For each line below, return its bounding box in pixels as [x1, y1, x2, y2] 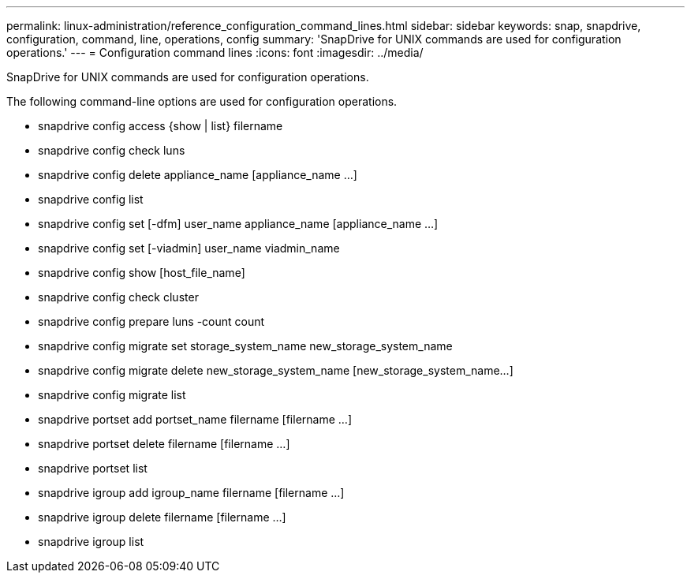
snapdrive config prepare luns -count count [38, 315, 265, 328]
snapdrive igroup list [38, 535, 144, 548]
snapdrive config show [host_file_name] [38, 266, 245, 279]
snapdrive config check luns [38, 144, 185, 157]
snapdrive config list [38, 192, 144, 206]
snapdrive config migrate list [38, 388, 186, 402]
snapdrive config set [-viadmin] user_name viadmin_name [38, 241, 340, 255]
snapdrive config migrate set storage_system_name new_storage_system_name [38, 339, 453, 353]
